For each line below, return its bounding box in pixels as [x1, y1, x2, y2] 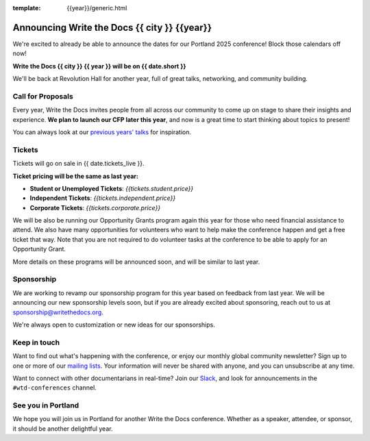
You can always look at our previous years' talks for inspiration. [12, 128, 192, 136]
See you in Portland [12, 401, 79, 410]
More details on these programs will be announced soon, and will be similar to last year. [12, 257, 260, 266]
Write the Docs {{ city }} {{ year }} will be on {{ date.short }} [12, 62, 186, 70]
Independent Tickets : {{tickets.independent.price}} [29, 194, 176, 202]
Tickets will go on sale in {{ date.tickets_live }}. [12, 160, 145, 168]
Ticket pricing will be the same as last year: [12, 172, 138, 180]
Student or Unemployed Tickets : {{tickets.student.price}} [29, 184, 194, 192]
